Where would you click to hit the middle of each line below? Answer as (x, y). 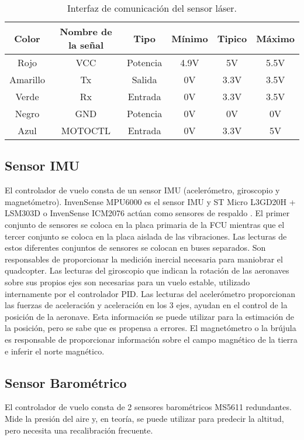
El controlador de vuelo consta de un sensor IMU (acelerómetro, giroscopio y (142, 190)
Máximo (275, 38)
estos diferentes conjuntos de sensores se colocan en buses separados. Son (135, 248)
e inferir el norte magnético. (55, 351)
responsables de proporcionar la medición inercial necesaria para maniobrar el (144, 259)
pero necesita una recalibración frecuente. (79, 430)
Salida (144, 79)
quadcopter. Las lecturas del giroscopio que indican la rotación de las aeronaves (147, 270)
